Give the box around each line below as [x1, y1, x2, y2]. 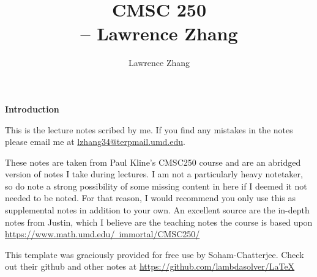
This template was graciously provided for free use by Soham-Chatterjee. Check [5, 248, 304, 260]
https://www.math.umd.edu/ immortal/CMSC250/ [5, 227, 200, 240]
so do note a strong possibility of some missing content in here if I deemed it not [5, 179, 307, 192]
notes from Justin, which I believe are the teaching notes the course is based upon [5, 215, 313, 228]
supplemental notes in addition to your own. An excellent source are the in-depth [5, 204, 310, 216]
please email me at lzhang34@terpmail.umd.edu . [5, 135, 185, 148]
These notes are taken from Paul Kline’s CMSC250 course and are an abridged [5, 155, 301, 168]
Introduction [5, 102, 59, 115]
